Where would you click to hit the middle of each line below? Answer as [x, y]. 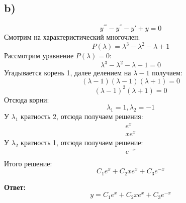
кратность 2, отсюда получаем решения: [82, 116]
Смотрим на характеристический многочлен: [72, 37]
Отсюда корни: [27, 99]
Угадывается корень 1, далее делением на [68, 73]
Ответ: [15, 187]
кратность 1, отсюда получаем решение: [82, 142]
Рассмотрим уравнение [39, 56]
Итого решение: [28, 163]
